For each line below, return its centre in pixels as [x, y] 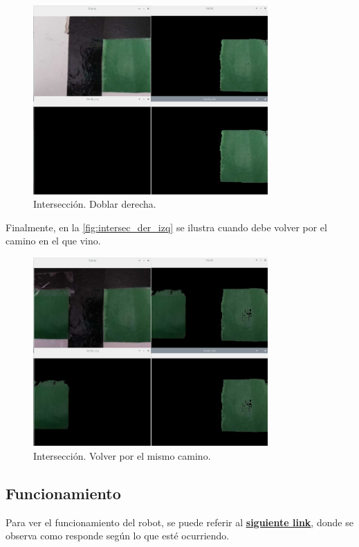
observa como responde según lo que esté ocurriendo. [118, 536]
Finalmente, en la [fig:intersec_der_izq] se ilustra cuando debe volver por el [166, 227]
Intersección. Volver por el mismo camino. [122, 455]
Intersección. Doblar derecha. [95, 204]
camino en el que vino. [53, 241]
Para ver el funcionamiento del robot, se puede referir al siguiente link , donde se [179, 522]
